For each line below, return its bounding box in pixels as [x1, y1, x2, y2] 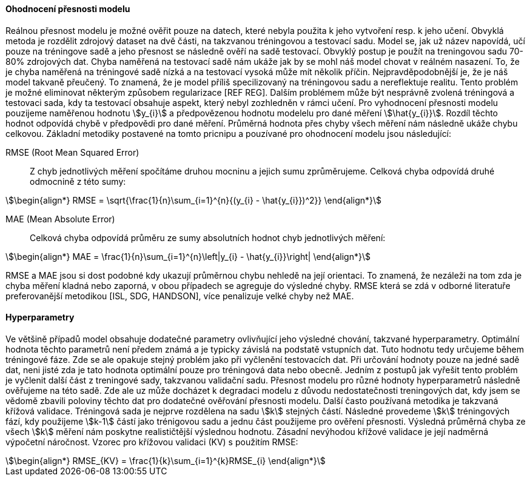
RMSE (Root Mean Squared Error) [5, 147, 139, 158]
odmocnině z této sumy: [30, 176, 126, 187]
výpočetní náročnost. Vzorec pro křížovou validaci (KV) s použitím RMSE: [5, 436, 298, 447]
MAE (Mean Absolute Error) [5, 213, 115, 224]
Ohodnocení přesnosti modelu [5, 4, 130, 14]
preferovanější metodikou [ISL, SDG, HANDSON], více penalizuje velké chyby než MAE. [5, 290, 354, 301]
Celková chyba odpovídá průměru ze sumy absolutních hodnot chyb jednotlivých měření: [30, 232, 386, 243]
